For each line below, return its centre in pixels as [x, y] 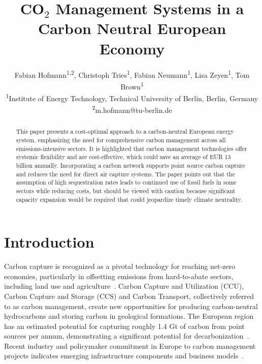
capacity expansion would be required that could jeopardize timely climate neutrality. [129, 199]
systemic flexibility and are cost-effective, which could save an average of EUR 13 [123, 157]
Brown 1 [132, 85]
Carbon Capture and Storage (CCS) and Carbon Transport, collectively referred [129, 296]
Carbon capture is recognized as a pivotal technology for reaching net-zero [120, 266]
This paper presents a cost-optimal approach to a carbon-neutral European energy [125, 131]
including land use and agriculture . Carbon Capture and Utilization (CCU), [124, 286]
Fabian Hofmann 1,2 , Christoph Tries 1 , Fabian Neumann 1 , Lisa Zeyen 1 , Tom [132, 74]
